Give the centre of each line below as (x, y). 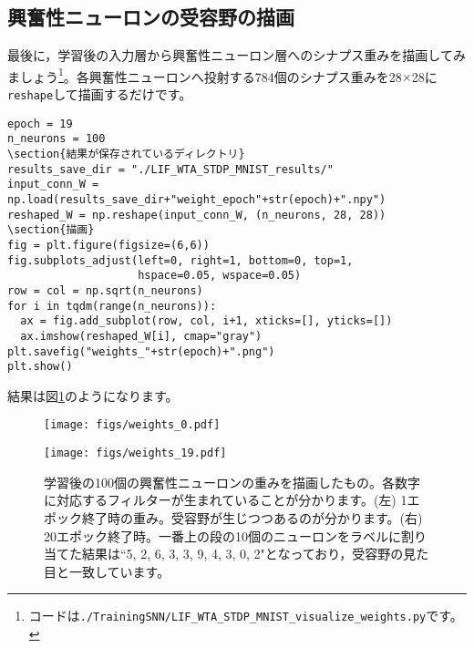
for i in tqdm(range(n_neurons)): (112, 306)
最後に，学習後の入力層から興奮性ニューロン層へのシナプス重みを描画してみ (237, 55)
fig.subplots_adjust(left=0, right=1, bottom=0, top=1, (180, 260)
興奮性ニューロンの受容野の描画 (151, 17)
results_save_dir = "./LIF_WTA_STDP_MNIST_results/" (170, 169)
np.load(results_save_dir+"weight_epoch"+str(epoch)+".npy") (197, 199)
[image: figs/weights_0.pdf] (132, 425)
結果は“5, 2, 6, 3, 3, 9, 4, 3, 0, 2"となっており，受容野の (242, 554)
